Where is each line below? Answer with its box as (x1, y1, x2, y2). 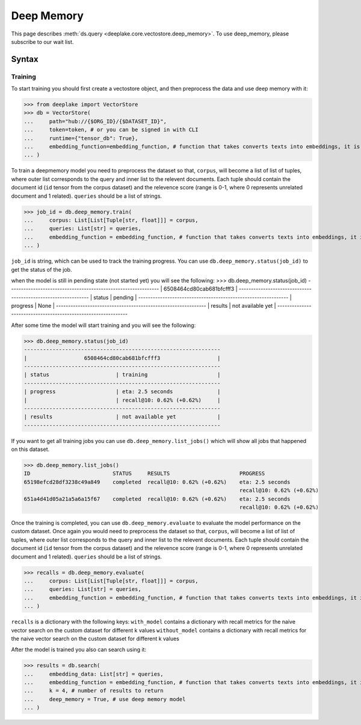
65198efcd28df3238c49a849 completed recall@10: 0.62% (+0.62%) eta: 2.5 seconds (23, 479, 291, 485)
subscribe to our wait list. (11, 38, 74, 45)
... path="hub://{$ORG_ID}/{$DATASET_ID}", (23, 118, 167, 124)
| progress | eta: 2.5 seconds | (23, 388, 221, 395)
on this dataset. (11, 445, 50, 453)
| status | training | (23, 372, 221, 378)
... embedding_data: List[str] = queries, (23, 670, 164, 678)
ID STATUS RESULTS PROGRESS (23, 470, 265, 477)
